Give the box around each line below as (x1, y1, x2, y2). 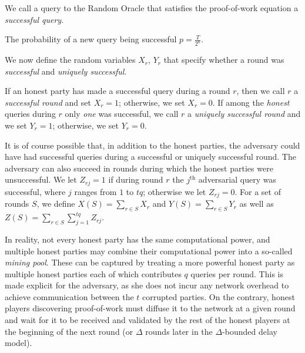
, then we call (236, 85, 285, 97)
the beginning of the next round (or (5, 325, 133, 337)
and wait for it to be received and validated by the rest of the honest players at (5, 314, 290, 326)
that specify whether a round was (163, 53, 284, 66)
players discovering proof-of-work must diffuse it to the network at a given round (5, 302, 296, 314)
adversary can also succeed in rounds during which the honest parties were (5, 162, 273, 174)
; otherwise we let (143, 185, 206, 197)
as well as (239, 197, 274, 210)
